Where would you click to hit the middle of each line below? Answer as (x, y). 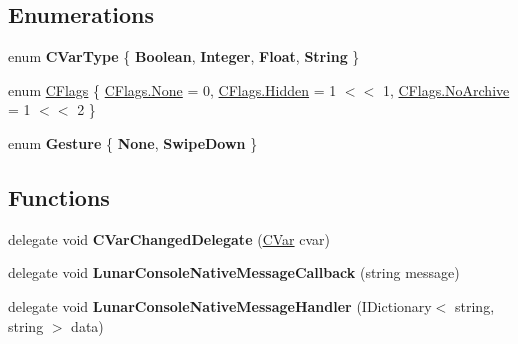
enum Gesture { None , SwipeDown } (133, 142)
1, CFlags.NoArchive (446, 89)
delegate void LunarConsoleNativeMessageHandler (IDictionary (220, 305)
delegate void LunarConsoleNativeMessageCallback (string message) (234, 272)
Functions (59, 196)
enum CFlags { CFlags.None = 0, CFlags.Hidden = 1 (172, 89)
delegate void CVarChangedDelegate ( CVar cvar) (169, 238)
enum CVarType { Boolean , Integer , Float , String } (184, 56)
